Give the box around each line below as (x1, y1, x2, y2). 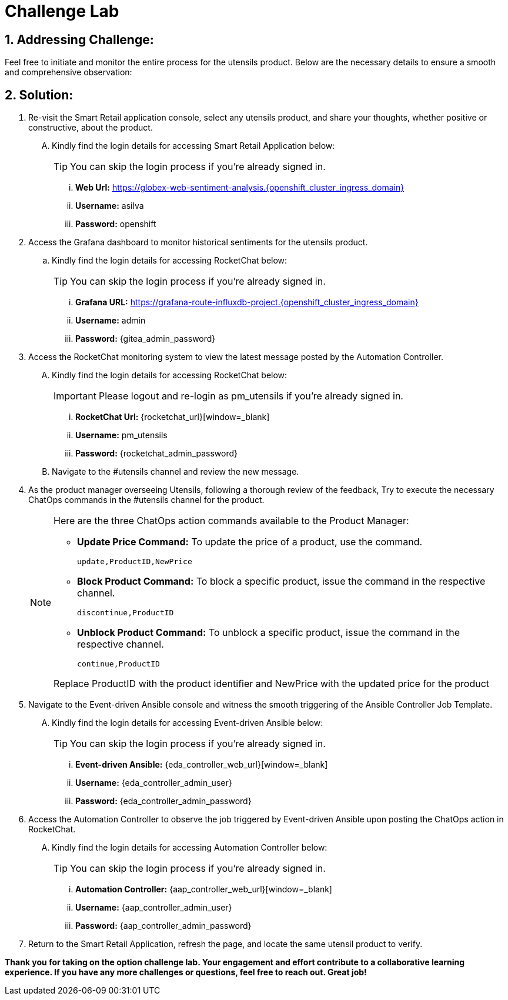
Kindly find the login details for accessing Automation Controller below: (52, 842, 327, 853)
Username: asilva (75, 201, 144, 211)
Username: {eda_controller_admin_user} (75, 778, 232, 788)
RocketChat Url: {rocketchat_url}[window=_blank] (75, 412, 270, 422)
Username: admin (75, 315, 146, 326)
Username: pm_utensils (75, 430, 168, 441)
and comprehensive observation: (5, 67, 132, 78)
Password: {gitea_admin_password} (75, 334, 216, 344)
